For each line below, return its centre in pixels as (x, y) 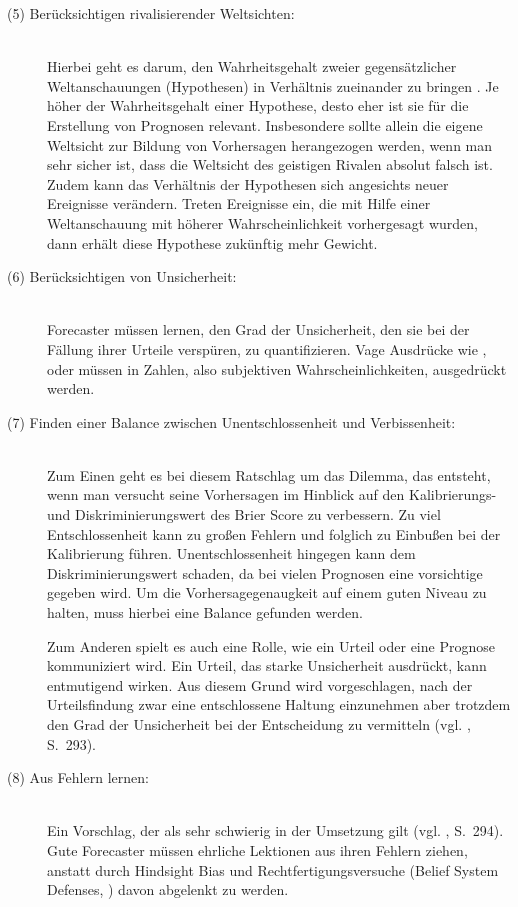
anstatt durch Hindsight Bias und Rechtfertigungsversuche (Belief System (273, 869)
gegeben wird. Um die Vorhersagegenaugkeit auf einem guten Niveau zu (267, 592)
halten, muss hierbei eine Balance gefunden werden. (205, 612)
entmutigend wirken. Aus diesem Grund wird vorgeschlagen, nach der (260, 684)
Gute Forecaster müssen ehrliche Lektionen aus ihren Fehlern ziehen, (257, 849)
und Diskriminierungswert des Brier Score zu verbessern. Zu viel (244, 514)
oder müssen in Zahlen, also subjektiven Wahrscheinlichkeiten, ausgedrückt (277, 368)
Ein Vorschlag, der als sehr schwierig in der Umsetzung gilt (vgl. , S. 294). (275, 830)
